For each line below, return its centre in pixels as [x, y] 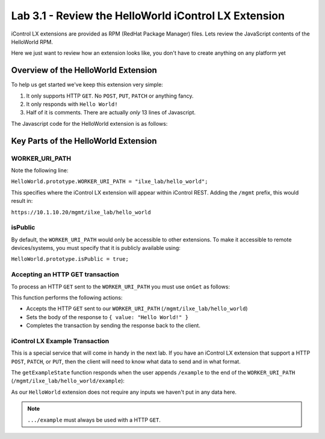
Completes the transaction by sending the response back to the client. [113, 326]
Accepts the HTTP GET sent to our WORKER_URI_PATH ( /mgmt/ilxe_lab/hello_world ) [137, 309]
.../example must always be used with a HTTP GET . [94, 420]
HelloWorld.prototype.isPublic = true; [70, 259]
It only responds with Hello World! [72, 104]
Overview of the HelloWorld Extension [84, 70]
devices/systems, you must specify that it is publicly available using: [96, 248]
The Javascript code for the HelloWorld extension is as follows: [89, 123]
